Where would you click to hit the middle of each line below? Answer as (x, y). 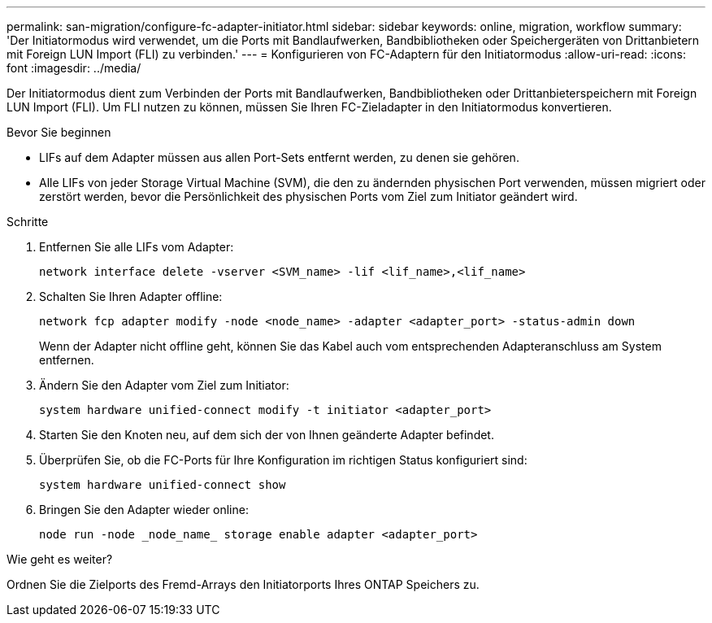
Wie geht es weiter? (60, 559)
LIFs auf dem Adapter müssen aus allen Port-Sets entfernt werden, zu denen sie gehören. (279, 157)
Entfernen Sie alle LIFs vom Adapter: (137, 247)
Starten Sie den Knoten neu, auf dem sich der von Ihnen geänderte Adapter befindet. (267, 435)
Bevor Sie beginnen (59, 132)
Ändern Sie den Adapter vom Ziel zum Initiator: (164, 385)
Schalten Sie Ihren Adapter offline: (131, 296)
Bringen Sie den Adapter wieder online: (144, 510)
